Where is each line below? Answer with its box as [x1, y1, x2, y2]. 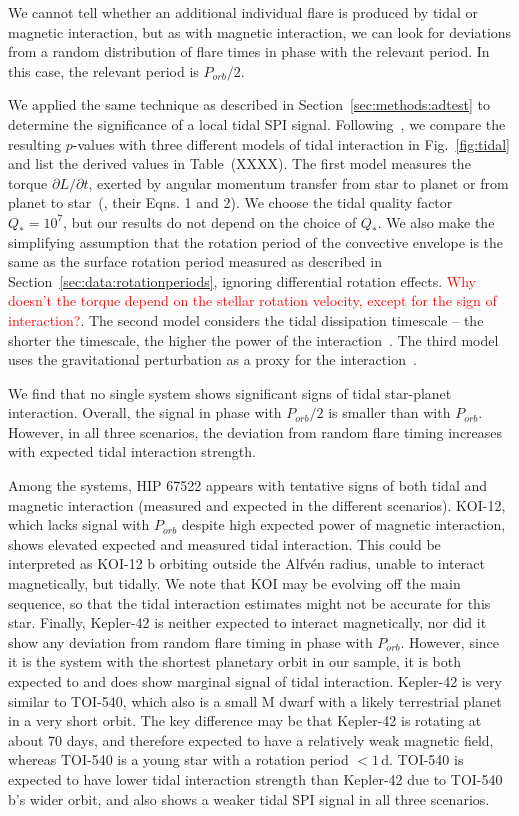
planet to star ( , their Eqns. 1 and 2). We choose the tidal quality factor [8, 192, 453, 213]
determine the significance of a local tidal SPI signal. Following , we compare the [8, 113, 506, 134]
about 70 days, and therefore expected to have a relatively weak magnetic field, [8, 729, 494, 750]
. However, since [400, 631, 500, 652]
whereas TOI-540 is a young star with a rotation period [8, 749, 349, 770]
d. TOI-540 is [381, 749, 464, 770]
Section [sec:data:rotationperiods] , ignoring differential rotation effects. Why [8, 270, 476, 291]
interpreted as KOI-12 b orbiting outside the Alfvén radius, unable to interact [8, 553, 485, 574]
